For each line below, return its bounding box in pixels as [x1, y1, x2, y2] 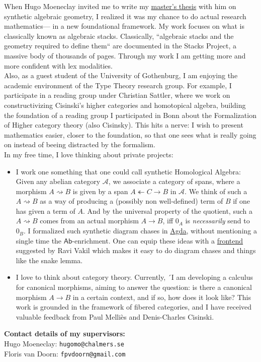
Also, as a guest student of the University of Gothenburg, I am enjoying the [4, 70, 238, 81]
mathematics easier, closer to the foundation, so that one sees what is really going [4, 129, 256, 140]
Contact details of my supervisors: [4, 328, 125, 339]
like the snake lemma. [16, 255, 83, 265]
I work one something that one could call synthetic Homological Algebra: [16, 166, 241, 176]
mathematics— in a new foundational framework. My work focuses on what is [4, 21, 244, 31]
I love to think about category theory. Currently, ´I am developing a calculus [16, 272, 253, 282]
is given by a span [72, 186, 128, 196]
